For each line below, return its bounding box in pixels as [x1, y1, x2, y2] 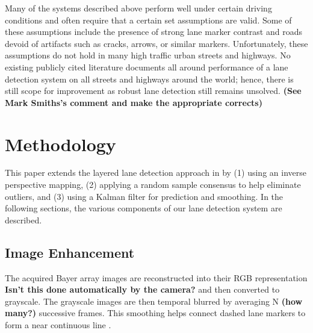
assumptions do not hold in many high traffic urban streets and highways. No [5, 49, 291, 61]
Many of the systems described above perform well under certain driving [5, 2, 272, 14]
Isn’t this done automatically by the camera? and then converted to [5, 283, 280, 296]
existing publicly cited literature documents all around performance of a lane [5, 60, 288, 73]
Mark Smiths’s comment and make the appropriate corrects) [5, 96, 262, 108]
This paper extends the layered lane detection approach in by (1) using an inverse [5, 166, 306, 179]
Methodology [5, 131, 116, 156]
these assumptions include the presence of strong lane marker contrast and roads [5, 25, 302, 38]
